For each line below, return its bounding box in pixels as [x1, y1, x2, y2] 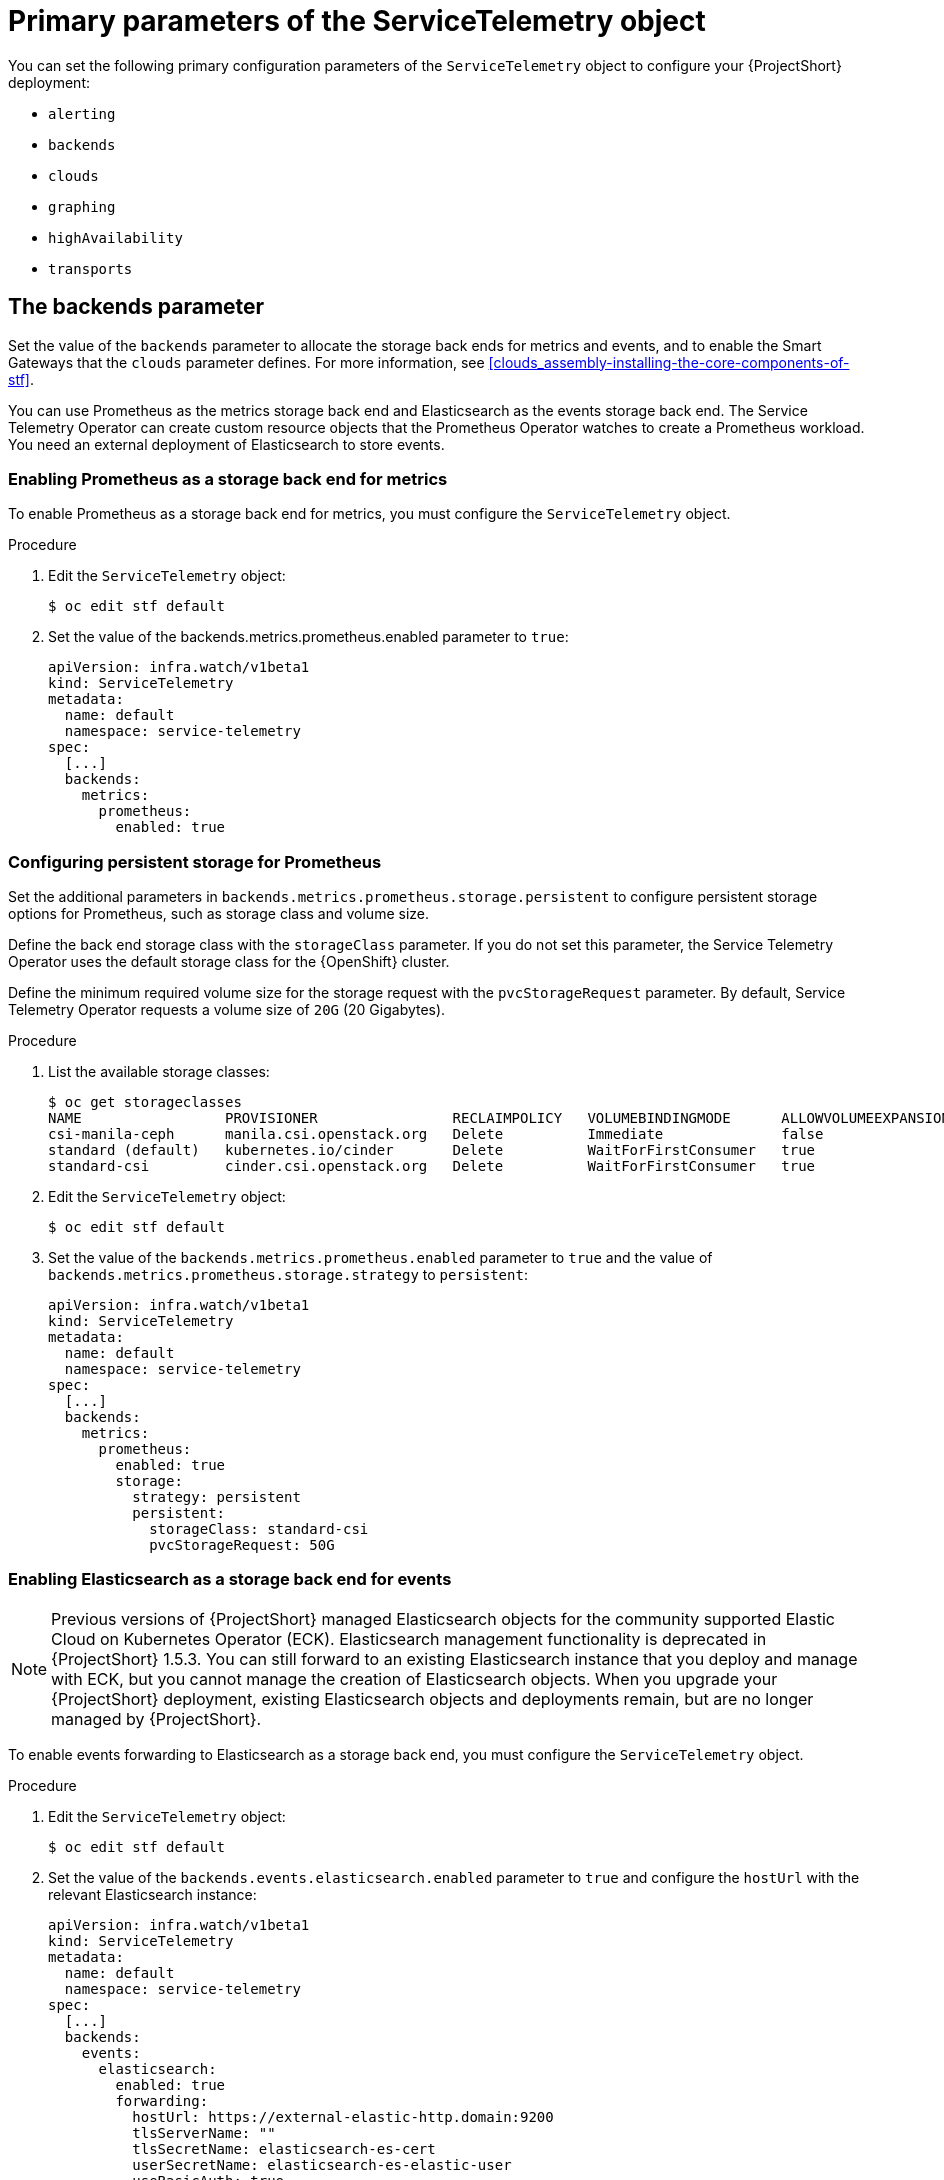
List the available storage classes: [48, 1063, 270, 1081]
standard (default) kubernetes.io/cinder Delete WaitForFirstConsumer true [48, 1142, 816, 1159]
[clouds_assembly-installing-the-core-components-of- [488, 353, 850, 371]
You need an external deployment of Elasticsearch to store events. [8, 435, 445, 453]
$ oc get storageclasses [48, 1094, 242, 1111]
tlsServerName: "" [132, 2124, 276, 2141]
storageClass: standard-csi [149, 1521, 369, 1538]
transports [48, 260, 133, 277]
